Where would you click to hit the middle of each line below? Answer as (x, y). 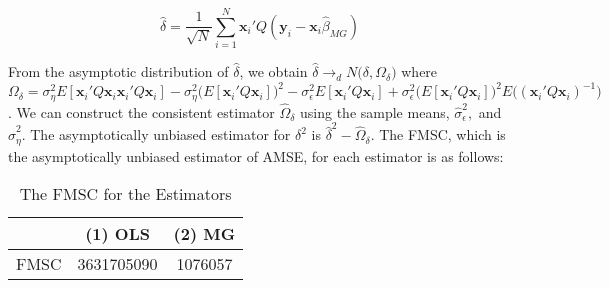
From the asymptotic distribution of (118, 71)
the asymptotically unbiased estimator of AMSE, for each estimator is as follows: (256, 155)
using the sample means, (375, 111)
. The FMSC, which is (438, 134)
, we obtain (273, 71)
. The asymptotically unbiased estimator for (156, 134)
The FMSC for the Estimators (125, 194)
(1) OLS (117, 234)
